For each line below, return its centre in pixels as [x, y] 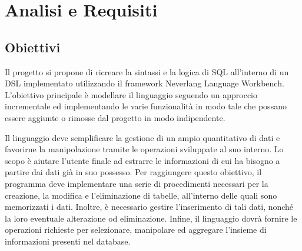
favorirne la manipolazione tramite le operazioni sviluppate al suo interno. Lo [144, 149]
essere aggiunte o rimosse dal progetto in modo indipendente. [115, 117]
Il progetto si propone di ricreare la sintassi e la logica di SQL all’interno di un [147, 71]
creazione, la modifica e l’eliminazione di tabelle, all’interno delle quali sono [141, 195]
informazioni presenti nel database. [68, 241]
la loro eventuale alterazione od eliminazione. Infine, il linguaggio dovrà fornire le [151, 218]
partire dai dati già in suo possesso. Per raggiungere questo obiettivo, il [133, 172]
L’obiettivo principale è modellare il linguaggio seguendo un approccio [131, 94]
